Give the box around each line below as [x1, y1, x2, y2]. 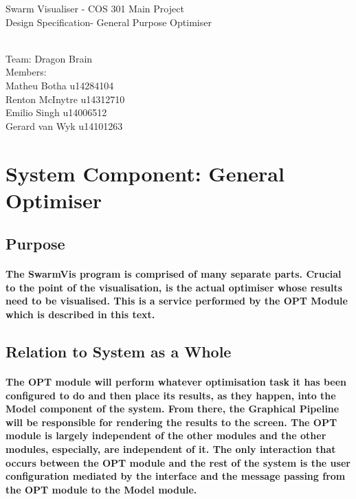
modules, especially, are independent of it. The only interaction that [5, 442, 336, 456]
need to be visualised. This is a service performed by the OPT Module [5, 293, 348, 308]
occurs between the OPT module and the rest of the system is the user [5, 455, 351, 469]
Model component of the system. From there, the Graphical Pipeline [5, 401, 340, 416]
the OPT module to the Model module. [5, 482, 197, 496]
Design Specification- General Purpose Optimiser [5, 14, 212, 29]
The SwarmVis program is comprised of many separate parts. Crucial [5, 267, 342, 281]
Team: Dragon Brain [5, 51, 93, 65]
